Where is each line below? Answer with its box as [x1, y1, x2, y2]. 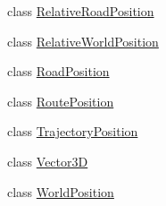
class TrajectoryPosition [7, 122, 138, 141]
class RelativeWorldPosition [7, 31, 159, 50]
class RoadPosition [7, 62, 110, 81]
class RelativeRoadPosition [7, 2, 154, 20]
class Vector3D [7, 151, 88, 170]
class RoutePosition [7, 91, 114, 110]
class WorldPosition [7, 182, 114, 201]
